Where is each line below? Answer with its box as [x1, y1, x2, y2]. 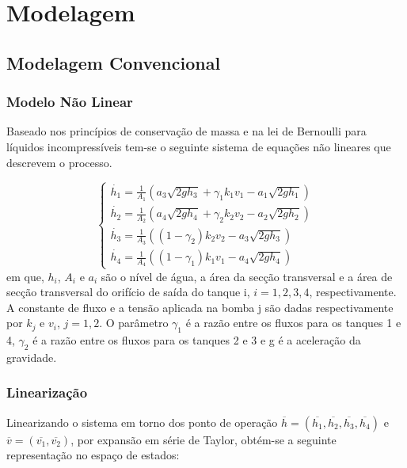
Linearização [6, 382, 88, 402]
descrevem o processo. [6, 154, 112, 170]
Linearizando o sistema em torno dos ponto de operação [6, 413, 278, 430]
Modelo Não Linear [6, 92, 133, 112]
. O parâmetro [99, 314, 169, 331]
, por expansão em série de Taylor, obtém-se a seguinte [70, 431, 337, 447]
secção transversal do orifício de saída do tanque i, [6, 283, 250, 300]
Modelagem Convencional [6, 50, 221, 74]
